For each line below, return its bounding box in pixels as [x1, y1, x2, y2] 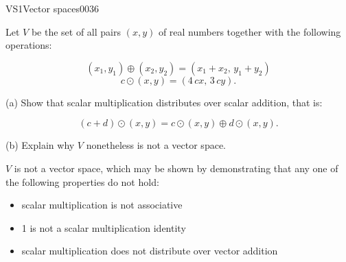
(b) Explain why [5, 138, 75, 152]
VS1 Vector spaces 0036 [5, 1, 99, 15]
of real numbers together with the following [158, 24, 341, 38]
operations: [5, 38, 52, 52]
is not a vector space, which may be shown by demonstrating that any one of [14, 160, 338, 175]
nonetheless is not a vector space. [86, 138, 226, 152]
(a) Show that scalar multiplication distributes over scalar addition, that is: [5, 95, 323, 109]
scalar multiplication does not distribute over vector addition [21, 243, 278, 258]
